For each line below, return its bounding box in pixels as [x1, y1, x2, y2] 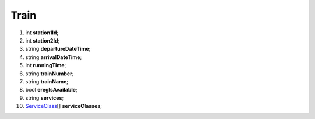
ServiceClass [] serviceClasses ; [25, 103, 102, 110]
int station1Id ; [25, 29, 59, 36]
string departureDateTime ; [25, 45, 91, 52]
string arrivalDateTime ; [25, 53, 82, 61]
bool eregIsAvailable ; [25, 86, 78, 93]
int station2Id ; [25, 37, 60, 44]
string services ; [25, 94, 64, 101]
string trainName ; [25, 78, 68, 85]
